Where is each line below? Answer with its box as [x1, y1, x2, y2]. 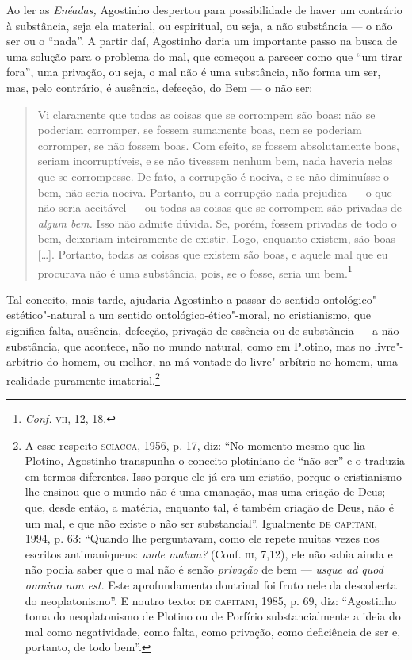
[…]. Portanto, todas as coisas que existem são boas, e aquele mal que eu [37, 245, 388, 262]
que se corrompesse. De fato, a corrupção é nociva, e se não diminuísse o [37, 167, 390, 184]
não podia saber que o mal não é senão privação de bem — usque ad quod [25, 561, 383, 577]
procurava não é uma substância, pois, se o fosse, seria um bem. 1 [37, 262, 353, 281]
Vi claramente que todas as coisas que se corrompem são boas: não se [37, 106, 376, 122]
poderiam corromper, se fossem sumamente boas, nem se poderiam [37, 121, 362, 138]
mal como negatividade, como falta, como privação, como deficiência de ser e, [25, 623, 401, 639]
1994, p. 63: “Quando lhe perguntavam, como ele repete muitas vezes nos [25, 530, 380, 547]
